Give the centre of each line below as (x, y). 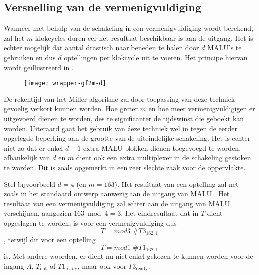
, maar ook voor (102, 265)
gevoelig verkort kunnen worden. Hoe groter (71, 109)
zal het (14, 38)
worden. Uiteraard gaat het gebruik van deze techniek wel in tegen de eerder (121, 128)
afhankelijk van (27, 157)
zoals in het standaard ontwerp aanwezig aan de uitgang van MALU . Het (117, 194)
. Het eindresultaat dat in (160, 213)
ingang (14, 265)
